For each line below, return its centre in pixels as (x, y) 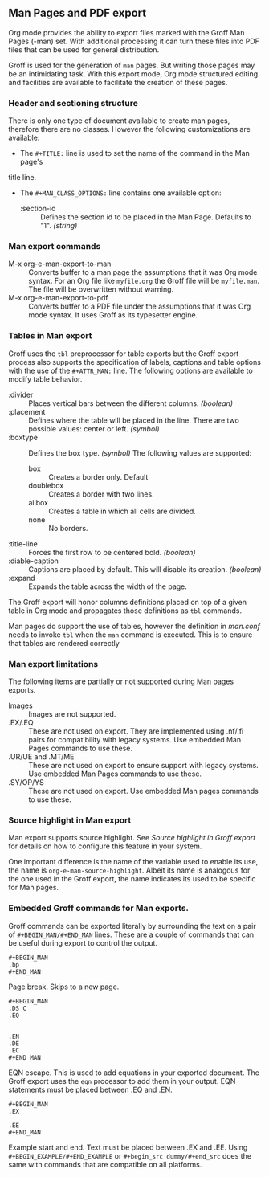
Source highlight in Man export (70, 820)
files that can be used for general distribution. (84, 49)
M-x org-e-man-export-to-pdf (58, 298)
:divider (21, 394)
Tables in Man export (50, 336)
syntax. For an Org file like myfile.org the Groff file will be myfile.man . (144, 281)
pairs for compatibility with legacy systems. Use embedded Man (135, 740)
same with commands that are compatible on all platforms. (105, 1164)
